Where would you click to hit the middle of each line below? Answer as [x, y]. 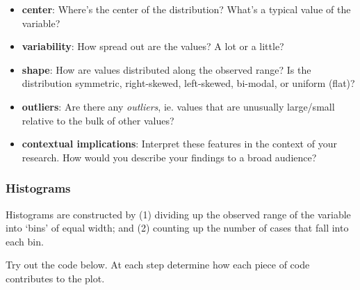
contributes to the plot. [55, 278]
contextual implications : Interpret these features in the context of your [179, 144]
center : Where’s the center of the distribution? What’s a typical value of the [186, 9]
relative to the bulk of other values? [98, 120]
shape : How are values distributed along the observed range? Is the [166, 69]
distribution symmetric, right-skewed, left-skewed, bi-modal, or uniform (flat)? [188, 83]
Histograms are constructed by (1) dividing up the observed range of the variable [178, 214]
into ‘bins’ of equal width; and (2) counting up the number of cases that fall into [177, 228]
